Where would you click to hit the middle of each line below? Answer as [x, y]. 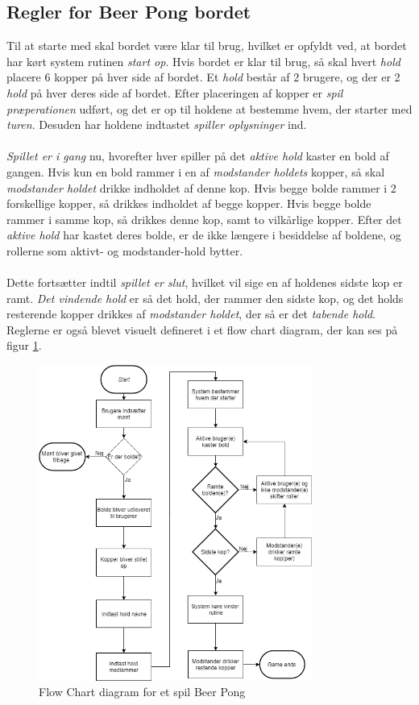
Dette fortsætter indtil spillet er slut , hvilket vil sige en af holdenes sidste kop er [205, 282]
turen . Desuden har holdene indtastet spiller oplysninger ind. [157, 124]
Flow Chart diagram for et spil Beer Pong [142, 692]
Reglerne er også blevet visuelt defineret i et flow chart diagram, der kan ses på [202, 329]
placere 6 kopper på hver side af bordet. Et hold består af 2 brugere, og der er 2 [203, 77]
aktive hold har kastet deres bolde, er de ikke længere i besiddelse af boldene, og [204, 235]
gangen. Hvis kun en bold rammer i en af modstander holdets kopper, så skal [196, 171]
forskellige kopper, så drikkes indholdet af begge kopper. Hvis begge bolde [189, 203]
